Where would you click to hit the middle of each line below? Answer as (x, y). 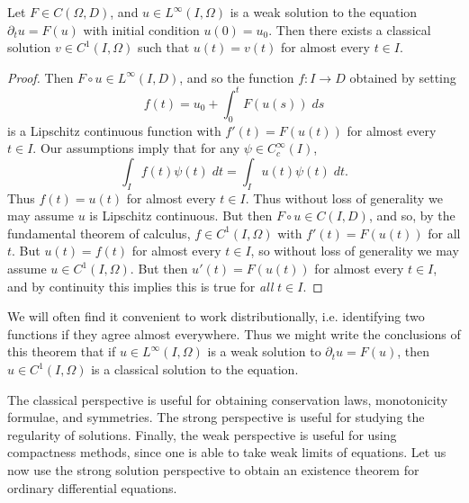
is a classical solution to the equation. (195, 369)
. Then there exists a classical (350, 29)
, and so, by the (412, 216)
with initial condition (141, 29)
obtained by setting (403, 77)
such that (163, 47)
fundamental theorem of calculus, (99, 233)
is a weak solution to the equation (324, 12)
